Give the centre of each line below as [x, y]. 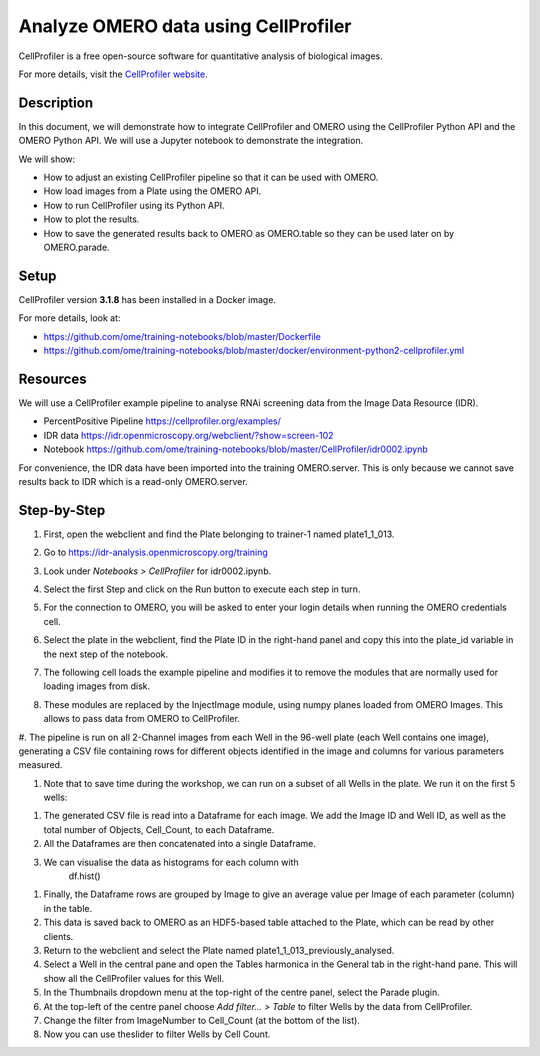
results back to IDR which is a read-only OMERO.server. [133, 481]
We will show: [47, 159]
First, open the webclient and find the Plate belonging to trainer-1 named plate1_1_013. [219, 534]
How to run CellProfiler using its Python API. [134, 205]
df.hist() [84, 876]
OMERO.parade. [76, 247]
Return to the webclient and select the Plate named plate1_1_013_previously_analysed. [219, 950]
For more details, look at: [69, 318]
